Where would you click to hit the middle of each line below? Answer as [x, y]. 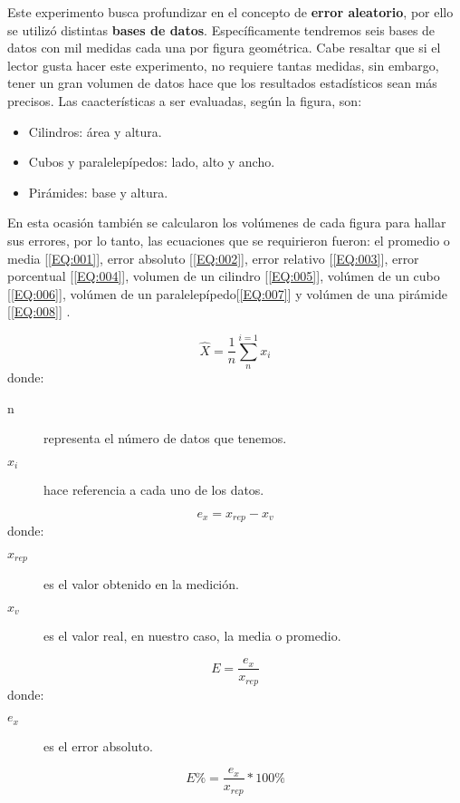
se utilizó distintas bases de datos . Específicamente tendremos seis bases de [221, 29]
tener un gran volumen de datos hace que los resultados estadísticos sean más [222, 83]
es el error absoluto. [98, 745]
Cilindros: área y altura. [95, 131]
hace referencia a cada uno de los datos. [154, 490]
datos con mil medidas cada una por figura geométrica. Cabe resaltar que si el [224, 48]
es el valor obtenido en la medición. [141, 584]
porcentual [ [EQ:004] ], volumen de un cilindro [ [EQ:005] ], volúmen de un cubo [224, 276]
